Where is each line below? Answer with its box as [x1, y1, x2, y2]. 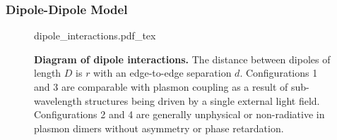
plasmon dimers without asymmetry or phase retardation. [34, 120, 284, 135]
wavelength [34, 93, 82, 108]
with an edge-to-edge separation [93, 65, 232, 80]
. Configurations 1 [240, 65, 318, 80]
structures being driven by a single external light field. [85, 93, 320, 108]
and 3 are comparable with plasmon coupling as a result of [34, 79, 288, 94]
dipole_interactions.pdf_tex [34, 28, 156, 43]
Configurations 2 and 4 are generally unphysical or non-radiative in [34, 107, 325, 122]
